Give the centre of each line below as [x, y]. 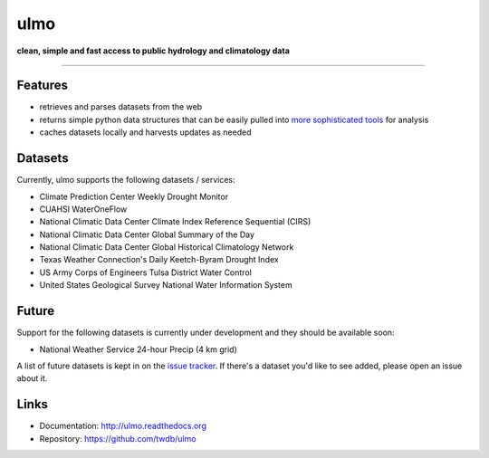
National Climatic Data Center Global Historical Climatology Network [167, 247]
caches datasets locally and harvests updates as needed [145, 132]
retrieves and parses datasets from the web [121, 107]
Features [42, 86]
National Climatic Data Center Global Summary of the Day [147, 234]
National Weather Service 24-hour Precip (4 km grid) [138, 349]
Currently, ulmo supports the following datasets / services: [126, 180]
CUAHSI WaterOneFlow [83, 209]
